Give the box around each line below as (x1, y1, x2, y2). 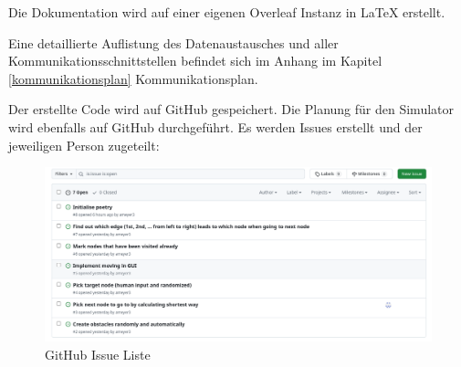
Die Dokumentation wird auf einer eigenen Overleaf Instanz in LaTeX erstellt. (8, 3, 445, 21)
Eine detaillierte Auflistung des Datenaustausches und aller (8, 33, 339, 52)
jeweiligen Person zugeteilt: (8, 135, 160, 154)
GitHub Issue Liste (45, 344, 151, 363)
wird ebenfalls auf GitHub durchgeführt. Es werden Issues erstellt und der (8, 117, 423, 136)
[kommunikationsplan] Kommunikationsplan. (8, 68, 258, 88)
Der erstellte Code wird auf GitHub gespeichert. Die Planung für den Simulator (8, 100, 454, 119)
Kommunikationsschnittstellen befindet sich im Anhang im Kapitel (8, 51, 382, 70)
